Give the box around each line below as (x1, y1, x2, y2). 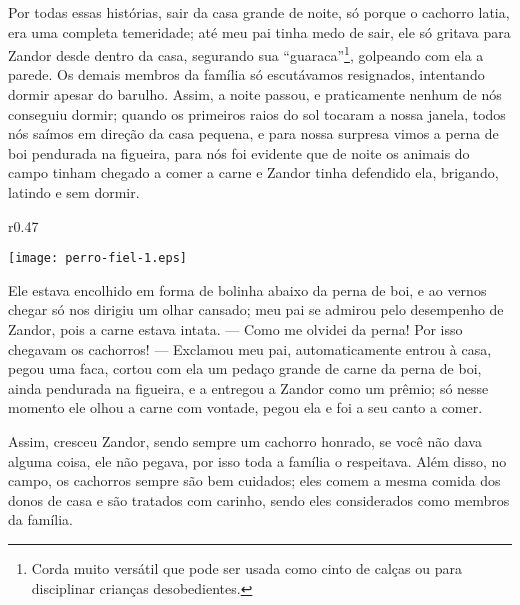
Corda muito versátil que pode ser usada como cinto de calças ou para (31, 557, 462, 578)
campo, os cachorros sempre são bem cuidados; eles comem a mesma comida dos (8, 470, 501, 491)
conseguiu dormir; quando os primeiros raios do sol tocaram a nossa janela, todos (8, 103, 506, 124)
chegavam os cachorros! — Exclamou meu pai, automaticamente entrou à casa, (8, 338, 492, 359)
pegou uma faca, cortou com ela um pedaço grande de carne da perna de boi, (8, 358, 482, 379)
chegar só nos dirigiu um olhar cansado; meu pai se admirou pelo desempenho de (8, 299, 504, 320)
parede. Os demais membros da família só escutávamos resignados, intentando (8, 64, 485, 85)
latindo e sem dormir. (8, 182, 140, 202)
